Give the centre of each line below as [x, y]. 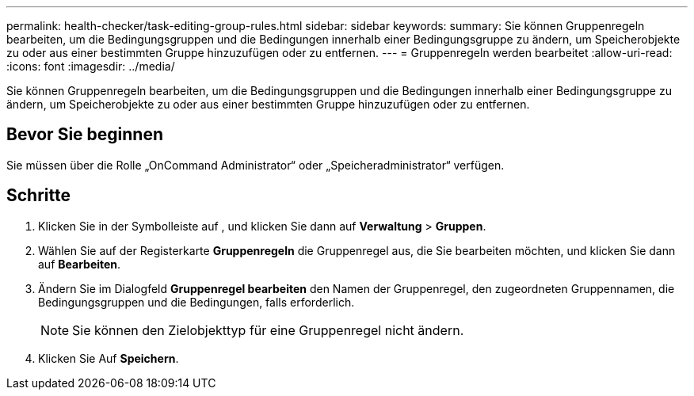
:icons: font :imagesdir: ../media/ [91, 66]
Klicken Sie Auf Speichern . [109, 358]
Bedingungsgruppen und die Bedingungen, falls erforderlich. [196, 302]
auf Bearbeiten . [80, 264]
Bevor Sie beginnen [85, 135]
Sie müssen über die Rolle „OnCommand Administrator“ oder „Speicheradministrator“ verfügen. [255, 165]
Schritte [38, 196]
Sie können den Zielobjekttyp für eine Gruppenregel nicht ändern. [268, 330]
